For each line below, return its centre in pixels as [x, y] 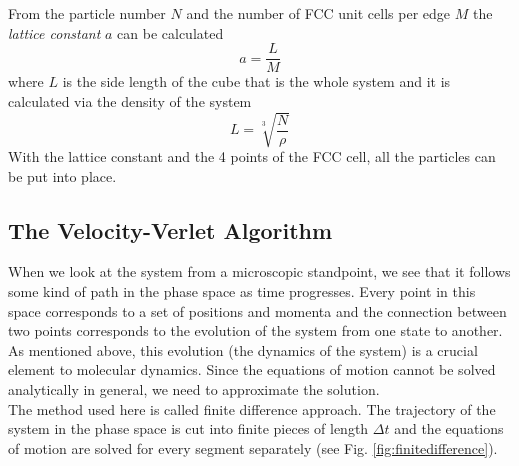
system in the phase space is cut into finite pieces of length [188, 428]
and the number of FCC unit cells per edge [318, 13]
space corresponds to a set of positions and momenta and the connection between [257, 310]
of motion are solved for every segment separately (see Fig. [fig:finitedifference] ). [253, 447]
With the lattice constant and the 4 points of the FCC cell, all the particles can [252, 155]
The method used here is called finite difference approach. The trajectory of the [252, 408]
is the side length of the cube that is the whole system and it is [256, 81]
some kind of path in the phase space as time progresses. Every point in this [242, 290]
